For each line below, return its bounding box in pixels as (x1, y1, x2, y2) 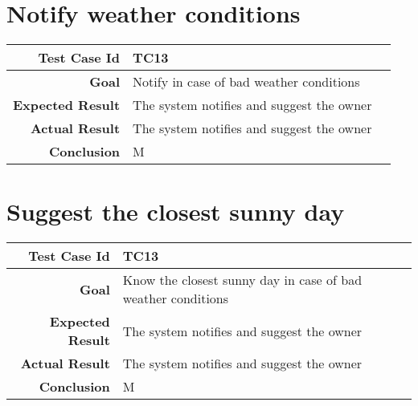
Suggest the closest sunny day (6, 195, 345, 228)
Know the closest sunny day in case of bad (122, 270, 363, 290)
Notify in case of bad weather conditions (133, 72, 360, 91)
